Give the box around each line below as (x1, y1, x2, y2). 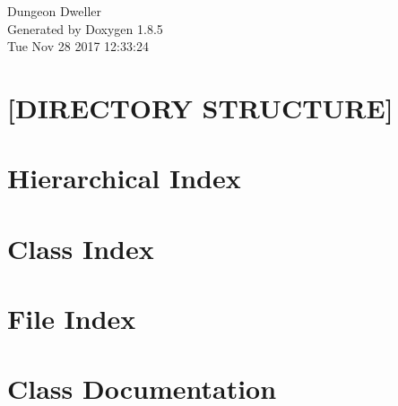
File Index (7, 300, 136, 337)
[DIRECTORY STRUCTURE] (7, 89, 394, 125)
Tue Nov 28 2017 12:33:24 (7, 37, 149, 56)
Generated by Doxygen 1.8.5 (7, 19, 163, 38)
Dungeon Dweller (7, 2, 102, 20)
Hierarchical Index (7, 160, 241, 196)
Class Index (7, 229, 154, 266)
